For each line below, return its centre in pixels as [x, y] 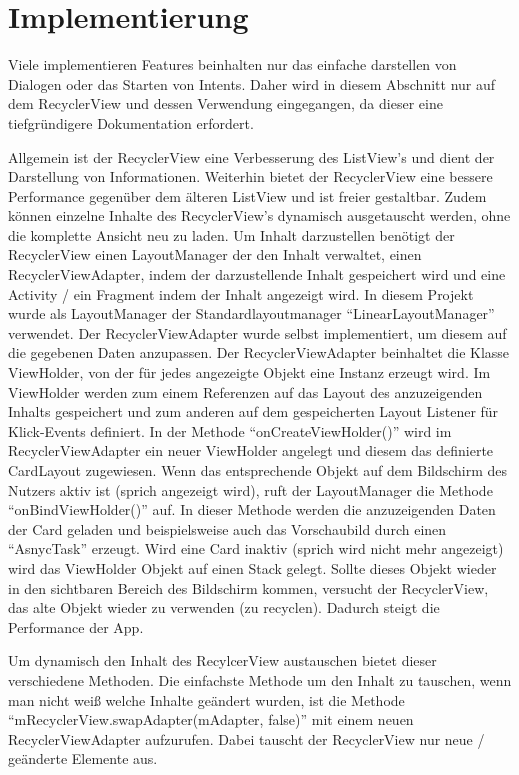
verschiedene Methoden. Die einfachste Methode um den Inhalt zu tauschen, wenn [260, 679]
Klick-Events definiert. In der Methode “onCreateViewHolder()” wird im [230, 430]
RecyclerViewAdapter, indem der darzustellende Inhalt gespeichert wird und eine [257, 274]
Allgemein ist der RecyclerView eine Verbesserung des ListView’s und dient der [251, 156]
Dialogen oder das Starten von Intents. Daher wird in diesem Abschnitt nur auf [252, 83]
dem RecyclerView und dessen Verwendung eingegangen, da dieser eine [225, 103]
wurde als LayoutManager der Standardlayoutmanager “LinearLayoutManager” [251, 313]
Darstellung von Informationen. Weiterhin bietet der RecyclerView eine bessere [250, 176]
